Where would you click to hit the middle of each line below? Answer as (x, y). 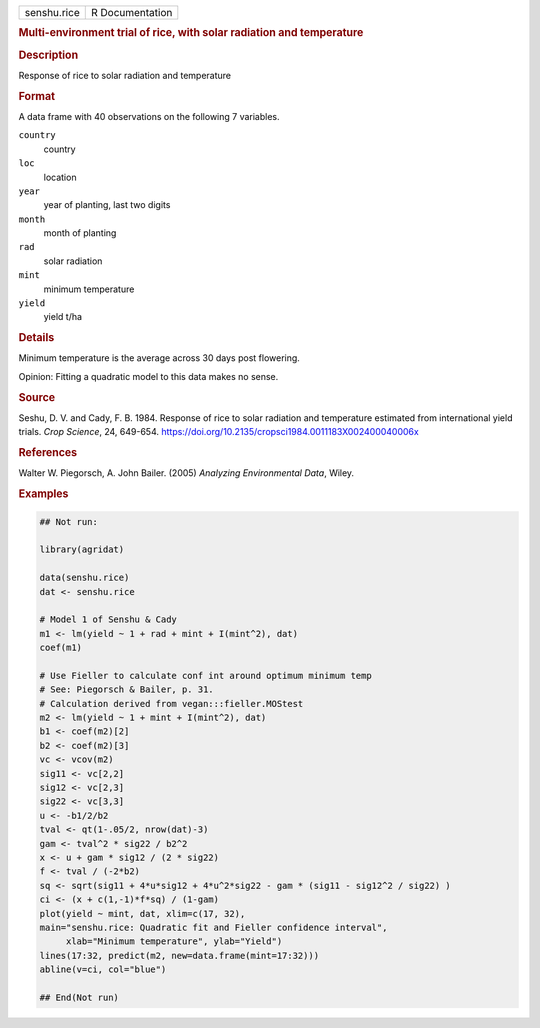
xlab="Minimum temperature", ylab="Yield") (174, 941)
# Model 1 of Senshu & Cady (108, 619)
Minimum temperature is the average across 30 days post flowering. (159, 358)
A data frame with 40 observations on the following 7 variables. (149, 116)
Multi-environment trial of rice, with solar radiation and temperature (191, 33)
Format (36, 96)
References (48, 453)
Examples (43, 494)
